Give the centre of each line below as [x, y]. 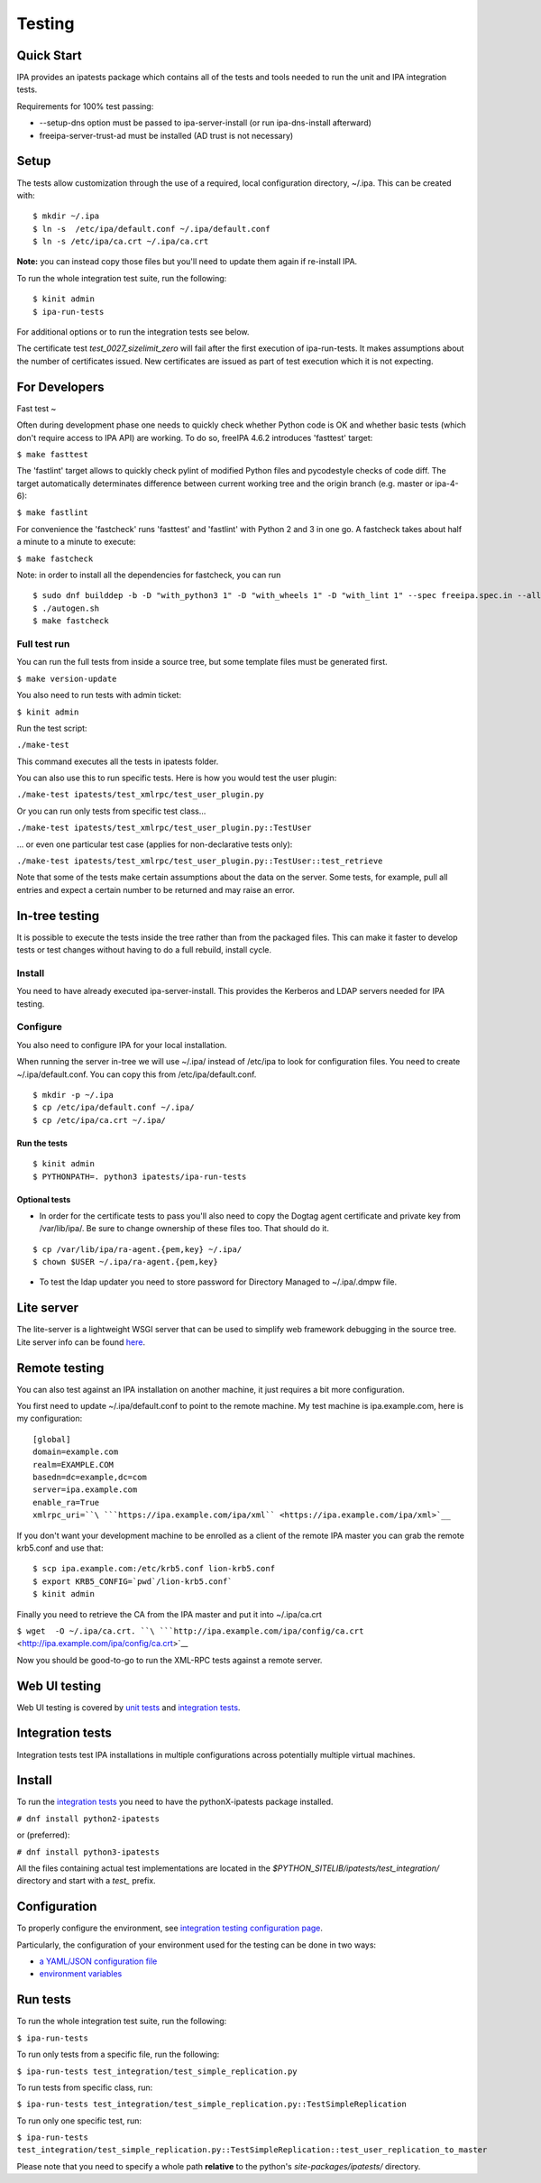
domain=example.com [76, 1452]
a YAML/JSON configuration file [98, 1961]
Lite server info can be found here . [81, 1342]
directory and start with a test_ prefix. [87, 1881]
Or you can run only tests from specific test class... [111, 811]
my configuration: [50, 1418]
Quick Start [49, 55]
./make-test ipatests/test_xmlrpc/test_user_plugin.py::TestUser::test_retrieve [200, 861]
